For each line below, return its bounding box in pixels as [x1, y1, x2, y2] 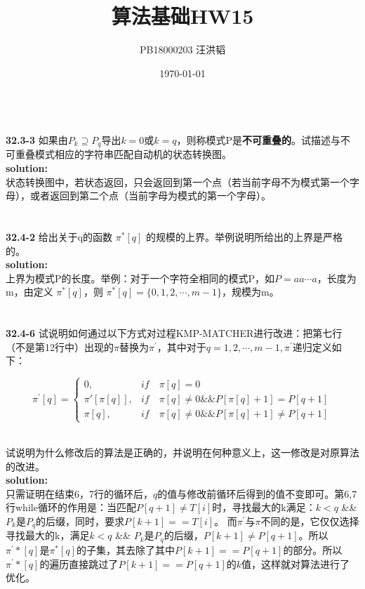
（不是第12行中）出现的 [6, 339, 114, 354]
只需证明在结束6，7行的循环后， [6, 486, 153, 501]
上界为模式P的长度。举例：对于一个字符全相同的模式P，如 [6, 270, 275, 285]
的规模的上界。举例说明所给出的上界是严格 [145, 229, 343, 244]
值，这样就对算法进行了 [241, 556, 350, 571]
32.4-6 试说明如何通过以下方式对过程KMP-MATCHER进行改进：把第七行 [6, 326, 343, 340]
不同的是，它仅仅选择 [260, 514, 359, 528]
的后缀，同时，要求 [36, 514, 125, 528]
